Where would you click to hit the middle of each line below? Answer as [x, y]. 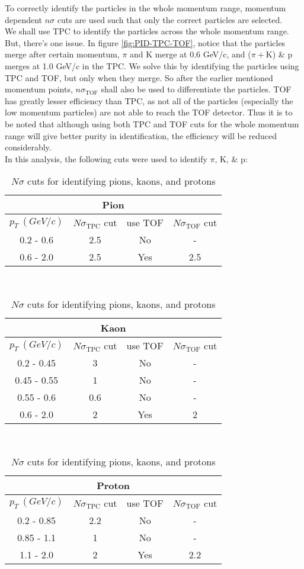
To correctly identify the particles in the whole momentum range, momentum [145, 8]
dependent [24, 19]
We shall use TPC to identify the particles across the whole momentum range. [147, 31]
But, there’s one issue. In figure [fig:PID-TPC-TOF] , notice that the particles [145, 42]
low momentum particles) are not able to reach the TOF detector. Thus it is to [149, 112]
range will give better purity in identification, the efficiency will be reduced [141, 135]
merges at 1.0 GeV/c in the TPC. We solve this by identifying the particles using [152, 65]
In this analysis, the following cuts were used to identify [106, 158]
